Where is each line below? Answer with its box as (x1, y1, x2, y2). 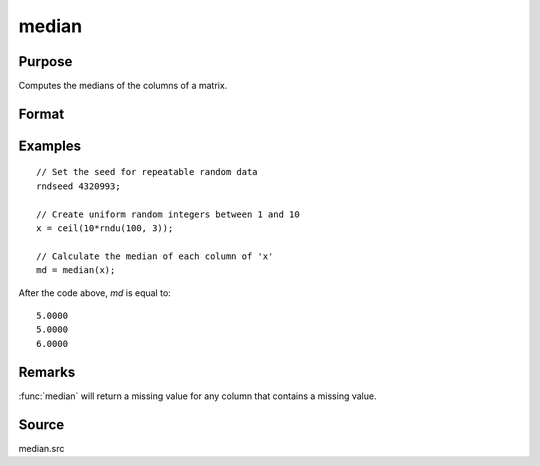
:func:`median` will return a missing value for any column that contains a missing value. (18, 390, 377, 402)
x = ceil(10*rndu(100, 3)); (36, 223, 174, 234)
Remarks (18, 363, 76, 380)
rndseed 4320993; (36, 180, 121, 192)
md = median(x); (36, 265, 116, 276)
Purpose (18, 53, 73, 70)
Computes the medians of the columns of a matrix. (18, 80, 228, 92)
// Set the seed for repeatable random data (36, 166, 259, 178)
